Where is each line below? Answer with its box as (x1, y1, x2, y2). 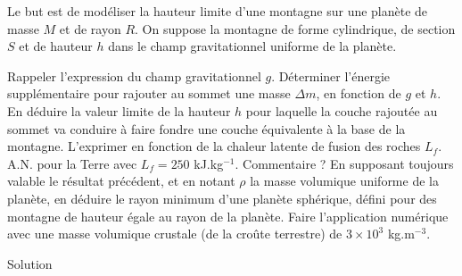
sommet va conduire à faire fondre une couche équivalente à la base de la (7, 119, 406, 138)
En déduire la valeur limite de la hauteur (7, 101, 231, 120)
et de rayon (59, 19, 121, 38)
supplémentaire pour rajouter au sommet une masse (7, 84, 291, 103)
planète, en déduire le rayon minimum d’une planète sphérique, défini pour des (7, 188, 437, 207)
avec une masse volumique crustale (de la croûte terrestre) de (7, 224, 342, 243)
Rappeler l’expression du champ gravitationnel (7, 66, 261, 85)
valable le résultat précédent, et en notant (7, 171, 235, 190)
